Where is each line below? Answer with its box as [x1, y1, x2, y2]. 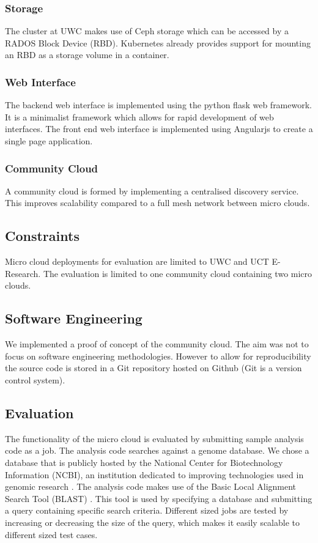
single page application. [5, 135, 93, 147]
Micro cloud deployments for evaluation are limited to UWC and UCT [5, 255, 269, 268]
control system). [5, 373, 65, 386]
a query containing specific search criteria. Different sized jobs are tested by [5, 504, 289, 517]
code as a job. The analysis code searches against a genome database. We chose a [5, 444, 309, 457]
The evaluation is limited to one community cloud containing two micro [43, 267, 312, 279]
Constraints [5, 226, 79, 245]
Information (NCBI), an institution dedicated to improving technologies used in [5, 468, 304, 481]
